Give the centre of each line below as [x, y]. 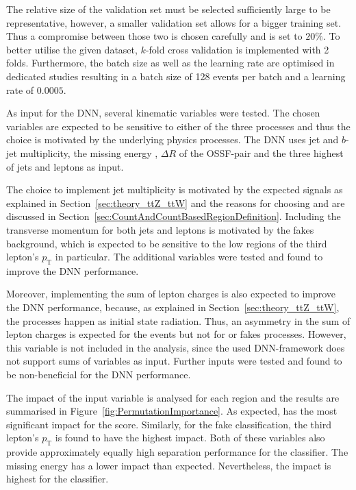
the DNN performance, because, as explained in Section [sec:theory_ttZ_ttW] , [173, 307]
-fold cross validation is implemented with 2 [237, 49]
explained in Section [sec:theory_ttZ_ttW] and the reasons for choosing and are [176, 203]
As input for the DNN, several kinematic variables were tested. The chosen [163, 113]
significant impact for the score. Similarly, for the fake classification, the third [169, 424]
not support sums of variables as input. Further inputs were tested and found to [174, 361]
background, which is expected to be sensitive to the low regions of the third [167, 243]
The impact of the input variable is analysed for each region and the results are [173, 397]
